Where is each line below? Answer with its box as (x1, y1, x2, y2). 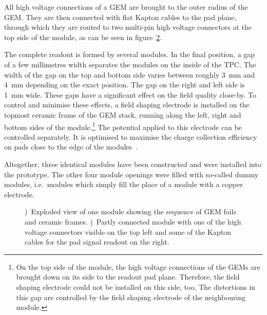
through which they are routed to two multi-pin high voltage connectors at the (4, 22, 252, 32)
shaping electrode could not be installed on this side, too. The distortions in (16, 281, 256, 292)
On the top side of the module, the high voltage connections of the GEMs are (16, 261, 260, 272)
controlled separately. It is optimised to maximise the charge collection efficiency (4, 131, 257, 142)
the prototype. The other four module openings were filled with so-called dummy (4, 169, 259, 179)
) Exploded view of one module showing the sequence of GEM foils (25, 206, 237, 217)
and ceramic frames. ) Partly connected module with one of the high (25, 216, 241, 227)
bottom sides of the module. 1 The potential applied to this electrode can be (4, 120, 242, 132)
